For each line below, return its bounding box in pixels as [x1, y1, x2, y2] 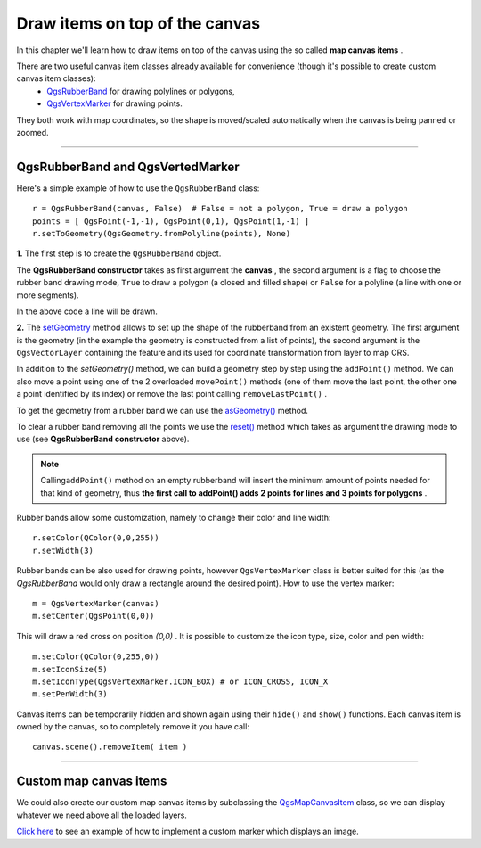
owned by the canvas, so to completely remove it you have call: [16, 721, 249, 732]
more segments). [16, 290, 79, 301]
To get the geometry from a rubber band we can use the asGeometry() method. [16, 405, 309, 416]
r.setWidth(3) [32, 545, 94, 556]
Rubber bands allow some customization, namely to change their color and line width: [16, 513, 331, 523]
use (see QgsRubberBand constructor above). [16, 433, 190, 445]
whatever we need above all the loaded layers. [16, 810, 187, 820]
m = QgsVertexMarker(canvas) [32, 598, 159, 608]
